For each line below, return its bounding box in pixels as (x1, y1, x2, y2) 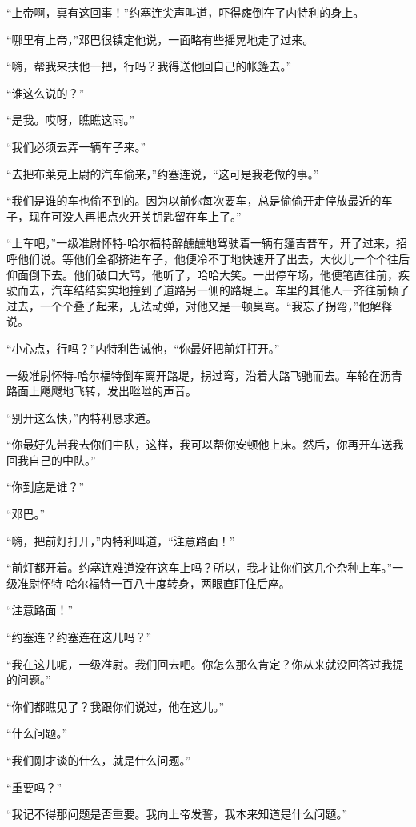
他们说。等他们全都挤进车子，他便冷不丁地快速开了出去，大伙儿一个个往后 (17, 250, 410, 266)
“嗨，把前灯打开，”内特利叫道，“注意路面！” (6, 532, 235, 549)
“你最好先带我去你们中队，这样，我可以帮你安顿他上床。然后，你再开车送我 (6, 436, 404, 453)
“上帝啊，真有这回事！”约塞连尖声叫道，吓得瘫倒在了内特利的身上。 (6, 4, 365, 20)
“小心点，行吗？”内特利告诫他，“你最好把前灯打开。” (6, 339, 280, 356)
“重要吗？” (6, 778, 62, 795)
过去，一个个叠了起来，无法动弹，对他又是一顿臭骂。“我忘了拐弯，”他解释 (6, 297, 393, 314)
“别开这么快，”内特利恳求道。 (6, 409, 158, 425)
